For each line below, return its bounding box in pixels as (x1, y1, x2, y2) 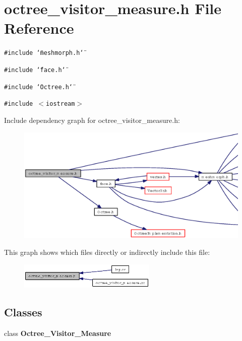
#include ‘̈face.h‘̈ (4, 66, 66, 74)
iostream (46, 100, 75, 108)
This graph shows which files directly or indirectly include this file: (4, 247, 210, 257)
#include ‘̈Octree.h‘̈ (4, 83, 73, 91)
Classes (4, 304, 42, 320)
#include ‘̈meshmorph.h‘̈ (4, 49, 84, 57)
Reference (4, 18, 74, 38)
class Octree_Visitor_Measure (4, 327, 111, 338)
